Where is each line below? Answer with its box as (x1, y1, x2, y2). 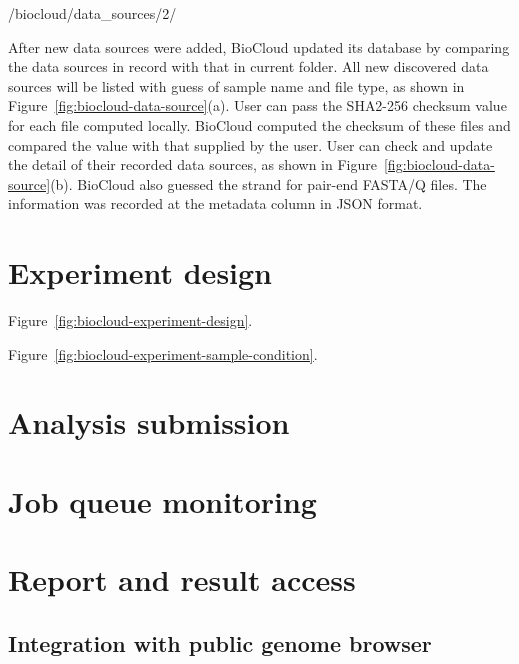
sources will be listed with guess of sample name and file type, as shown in (8, 75, 465, 96)
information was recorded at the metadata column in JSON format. (8, 193, 423, 214)
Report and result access (8, 559, 356, 600)
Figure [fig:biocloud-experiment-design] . (8, 310, 253, 331)
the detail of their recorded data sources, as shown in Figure (8, 154, 377, 175)
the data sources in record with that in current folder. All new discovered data (8, 56, 489, 77)
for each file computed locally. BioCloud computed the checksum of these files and (8, 114, 511, 135)
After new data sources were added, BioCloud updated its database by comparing (8, 36, 510, 57)
